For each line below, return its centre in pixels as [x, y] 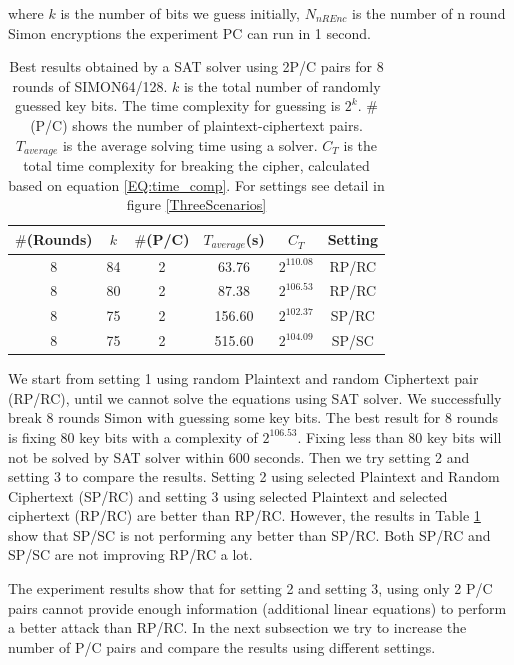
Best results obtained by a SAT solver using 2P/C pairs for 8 [196, 66]
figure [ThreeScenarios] [196, 204]
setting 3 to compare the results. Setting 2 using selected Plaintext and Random [254, 476]
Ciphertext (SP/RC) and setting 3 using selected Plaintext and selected [228, 495]
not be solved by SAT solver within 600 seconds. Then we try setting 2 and [239, 456]
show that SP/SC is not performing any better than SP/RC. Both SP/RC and [249, 534]
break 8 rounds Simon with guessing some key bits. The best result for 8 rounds [253, 417]
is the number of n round [429, 13]
